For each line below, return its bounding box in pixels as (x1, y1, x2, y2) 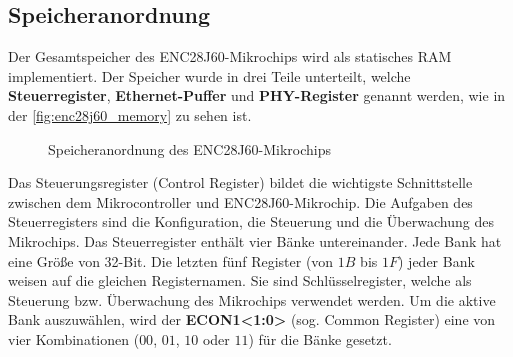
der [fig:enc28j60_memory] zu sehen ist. (8, 104, 252, 125)
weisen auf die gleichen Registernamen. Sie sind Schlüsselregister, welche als (8, 270, 472, 291)
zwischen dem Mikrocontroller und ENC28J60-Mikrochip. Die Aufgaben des (8, 191, 473, 212)
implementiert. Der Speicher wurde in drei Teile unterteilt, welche (8, 65, 411, 86)
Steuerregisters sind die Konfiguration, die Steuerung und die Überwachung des (8, 211, 494, 232)
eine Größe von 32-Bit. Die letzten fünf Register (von (8, 250, 334, 271)
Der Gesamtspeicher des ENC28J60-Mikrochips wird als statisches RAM (8, 46, 452, 67)
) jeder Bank (398, 250, 475, 271)
